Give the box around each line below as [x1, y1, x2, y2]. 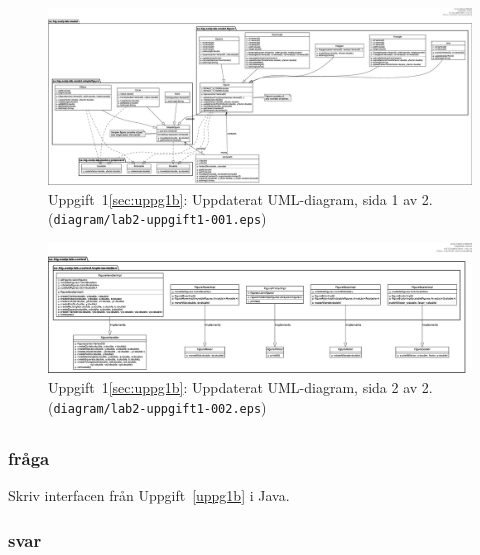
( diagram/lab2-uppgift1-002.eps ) [48, 396, 267, 417]
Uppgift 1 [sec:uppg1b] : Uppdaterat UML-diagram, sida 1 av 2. [48, 188, 433, 209]
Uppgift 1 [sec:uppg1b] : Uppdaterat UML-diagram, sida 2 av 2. [48, 377, 433, 398]
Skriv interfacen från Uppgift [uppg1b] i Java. [8, 485, 290, 506]
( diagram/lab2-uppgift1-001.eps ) [48, 208, 267, 229]
